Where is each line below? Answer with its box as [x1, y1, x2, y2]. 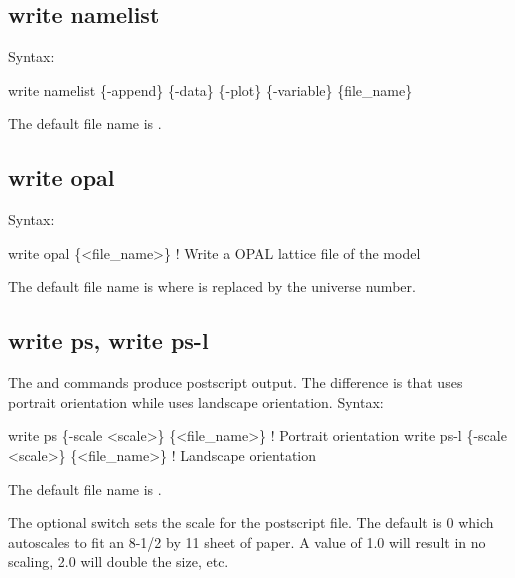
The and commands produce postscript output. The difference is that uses [8, 372, 463, 393]
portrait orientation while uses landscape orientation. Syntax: [8, 391, 384, 412]
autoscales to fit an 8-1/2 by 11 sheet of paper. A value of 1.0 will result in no [8, 531, 486, 552]
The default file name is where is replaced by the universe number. [8, 276, 416, 297]
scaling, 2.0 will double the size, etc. [8, 551, 229, 572]
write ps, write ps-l [8, 325, 209, 356]
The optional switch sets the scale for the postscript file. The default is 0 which [8, 512, 494, 533]
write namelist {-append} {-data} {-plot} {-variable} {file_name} [8, 79, 413, 100]
